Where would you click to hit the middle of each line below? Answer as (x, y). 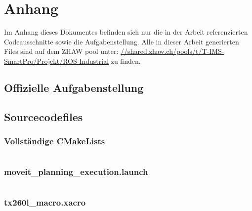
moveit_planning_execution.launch (76, 172)
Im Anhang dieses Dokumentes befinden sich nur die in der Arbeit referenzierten (126, 32)
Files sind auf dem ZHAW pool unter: (61, 51)
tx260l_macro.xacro (45, 202)
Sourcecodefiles (43, 116)
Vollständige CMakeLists (55, 141)
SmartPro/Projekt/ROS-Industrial (57, 61)
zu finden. (126, 61)
